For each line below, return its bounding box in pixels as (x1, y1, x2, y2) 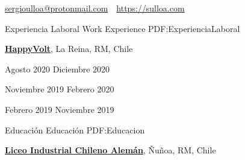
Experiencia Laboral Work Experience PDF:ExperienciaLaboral (5, 22, 240, 34)
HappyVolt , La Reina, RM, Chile (5, 42, 133, 55)
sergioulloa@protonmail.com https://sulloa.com (5, 2, 185, 14)
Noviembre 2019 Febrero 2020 (5, 83, 114, 95)
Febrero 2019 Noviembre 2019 (5, 103, 114, 115)
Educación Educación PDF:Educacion (5, 123, 145, 136)
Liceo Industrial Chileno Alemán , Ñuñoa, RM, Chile (5, 144, 216, 156)
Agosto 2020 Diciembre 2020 (5, 62, 110, 75)
